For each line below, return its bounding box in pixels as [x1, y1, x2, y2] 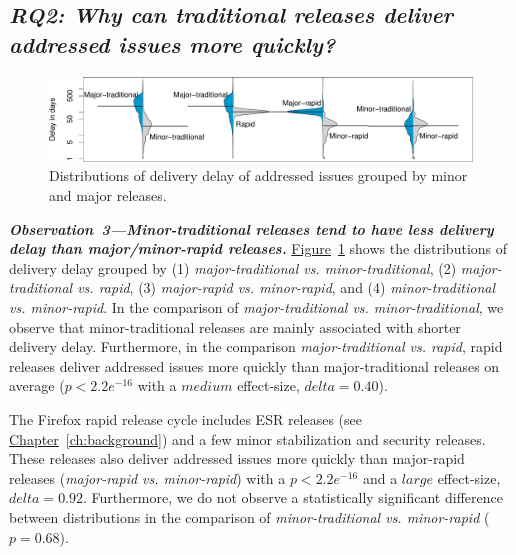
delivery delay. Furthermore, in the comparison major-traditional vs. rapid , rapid [9, 336, 503, 357]
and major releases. [49, 185, 167, 206]
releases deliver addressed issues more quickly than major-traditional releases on [9, 355, 500, 376]
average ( [9, 375, 65, 396]
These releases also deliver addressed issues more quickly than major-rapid [9, 448, 465, 469]
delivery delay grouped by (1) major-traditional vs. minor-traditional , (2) [9, 257, 457, 278]
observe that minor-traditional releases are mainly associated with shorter [9, 316, 461, 337]
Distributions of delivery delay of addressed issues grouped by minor [49, 165, 468, 186]
